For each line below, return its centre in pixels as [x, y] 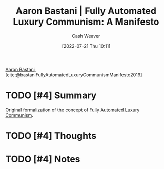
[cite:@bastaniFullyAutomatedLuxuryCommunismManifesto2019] [74, 75]
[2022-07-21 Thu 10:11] [86, 46]
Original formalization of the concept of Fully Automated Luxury [73, 110]
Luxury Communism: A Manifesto [86, 22]
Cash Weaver [86, 36]
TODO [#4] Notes [43, 159]
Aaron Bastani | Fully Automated [86, 11]
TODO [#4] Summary [51, 96]
